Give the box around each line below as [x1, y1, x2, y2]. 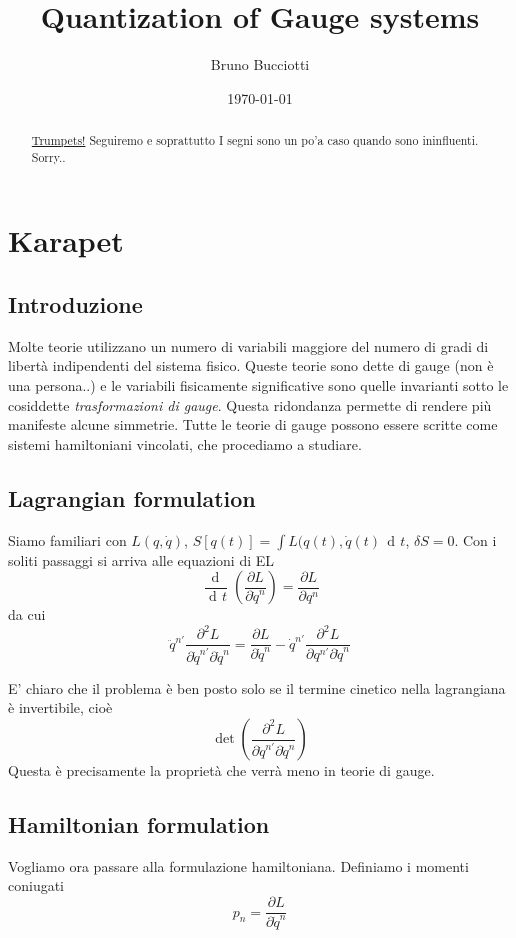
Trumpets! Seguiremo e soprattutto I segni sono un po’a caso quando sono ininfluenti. [31, 132, 479, 149]
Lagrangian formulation [8, 482, 256, 513]
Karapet [8, 220, 124, 261]
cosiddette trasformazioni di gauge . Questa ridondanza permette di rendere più [8, 394, 492, 415]
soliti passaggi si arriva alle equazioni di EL [8, 549, 274, 570]
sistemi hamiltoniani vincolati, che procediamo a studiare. [8, 433, 362, 454]
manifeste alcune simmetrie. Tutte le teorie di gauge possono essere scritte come [8, 414, 498, 435]
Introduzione [8, 289, 143, 319]
